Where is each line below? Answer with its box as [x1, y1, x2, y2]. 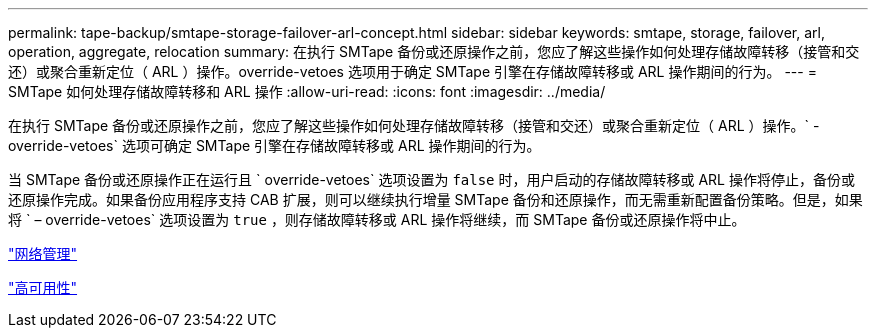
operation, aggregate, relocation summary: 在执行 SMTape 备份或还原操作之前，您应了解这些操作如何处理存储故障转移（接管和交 [8, 43, 860, 60]
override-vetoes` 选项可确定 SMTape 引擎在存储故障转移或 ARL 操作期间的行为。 [8, 137, 541, 154]
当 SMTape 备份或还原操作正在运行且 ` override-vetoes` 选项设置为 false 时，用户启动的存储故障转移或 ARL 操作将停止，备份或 [8, 171, 855, 188]
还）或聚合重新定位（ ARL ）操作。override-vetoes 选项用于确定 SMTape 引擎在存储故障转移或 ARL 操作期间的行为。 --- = [8, 63, 817, 80]
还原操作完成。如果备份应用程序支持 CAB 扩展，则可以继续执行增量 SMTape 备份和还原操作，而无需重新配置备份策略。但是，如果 [8, 191, 863, 208]
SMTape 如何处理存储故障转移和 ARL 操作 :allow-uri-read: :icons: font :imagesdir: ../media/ [8, 83, 606, 100]
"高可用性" [8, 279, 78, 296]
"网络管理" [8, 245, 78, 262]
